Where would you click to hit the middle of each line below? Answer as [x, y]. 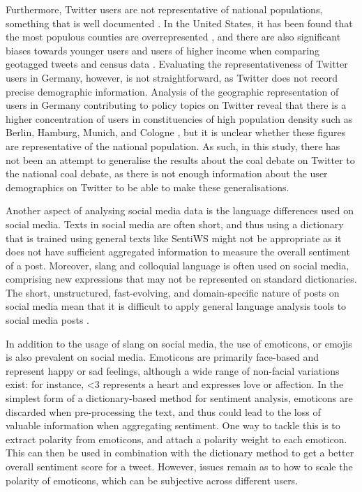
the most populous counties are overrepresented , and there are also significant [173, 37]
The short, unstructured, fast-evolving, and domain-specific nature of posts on [173, 292]
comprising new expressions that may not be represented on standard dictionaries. [181, 279]
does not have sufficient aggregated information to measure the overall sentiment [178, 252]
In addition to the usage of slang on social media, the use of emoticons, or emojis [179, 343]
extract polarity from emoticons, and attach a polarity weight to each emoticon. [176, 439]
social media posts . [48, 320]
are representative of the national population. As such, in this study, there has [173, 146]
